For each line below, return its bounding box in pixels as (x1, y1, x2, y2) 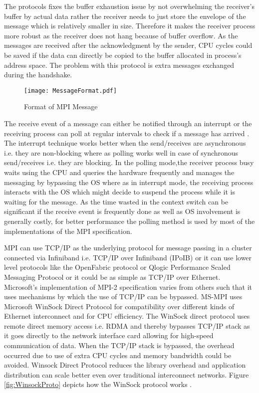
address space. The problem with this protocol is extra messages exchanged (4, 59, 235, 70)
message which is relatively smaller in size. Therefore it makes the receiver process (4, 20, 256, 31)
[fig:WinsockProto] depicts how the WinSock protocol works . (4, 379, 192, 390)
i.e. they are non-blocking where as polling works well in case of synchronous (4, 147, 239, 158)
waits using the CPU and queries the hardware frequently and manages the (4, 167, 235, 177)
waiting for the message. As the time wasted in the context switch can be (4, 196, 229, 206)
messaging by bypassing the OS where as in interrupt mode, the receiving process (4, 177, 254, 187)
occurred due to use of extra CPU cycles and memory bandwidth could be (4, 350, 232, 360)
